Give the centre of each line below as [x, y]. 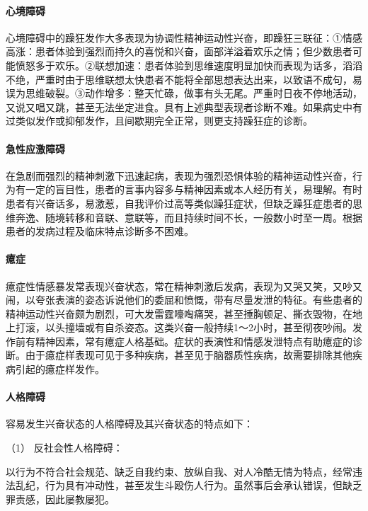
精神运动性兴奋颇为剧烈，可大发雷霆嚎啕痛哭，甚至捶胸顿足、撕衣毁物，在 [179, 313]
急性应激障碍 [35, 148]
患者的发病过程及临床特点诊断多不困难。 [100, 231]
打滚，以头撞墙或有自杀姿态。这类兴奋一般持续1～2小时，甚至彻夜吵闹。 [184, 327]
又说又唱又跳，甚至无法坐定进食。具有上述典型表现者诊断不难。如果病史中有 [184, 107]
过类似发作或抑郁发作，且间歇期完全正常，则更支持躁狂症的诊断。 [159, 121]
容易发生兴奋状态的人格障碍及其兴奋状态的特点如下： [130, 424]
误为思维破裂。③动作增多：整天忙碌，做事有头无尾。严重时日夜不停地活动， [184, 93]
